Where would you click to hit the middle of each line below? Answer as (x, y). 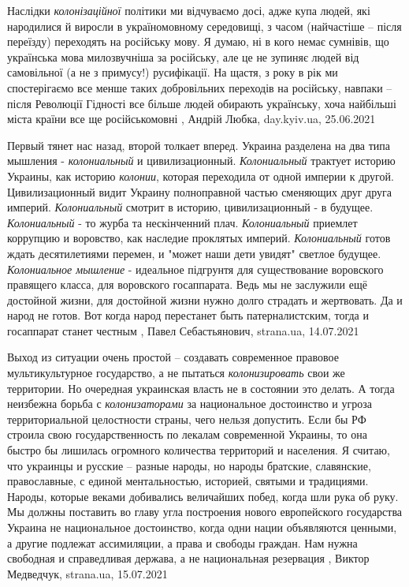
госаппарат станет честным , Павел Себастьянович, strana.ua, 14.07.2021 (183, 330)
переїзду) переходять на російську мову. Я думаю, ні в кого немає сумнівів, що (198, 41)
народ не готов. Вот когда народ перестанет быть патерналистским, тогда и (188, 315)
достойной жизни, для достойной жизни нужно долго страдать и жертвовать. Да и (205, 299)
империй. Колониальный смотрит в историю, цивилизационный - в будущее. (190, 207)
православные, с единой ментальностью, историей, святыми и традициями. (188, 481)
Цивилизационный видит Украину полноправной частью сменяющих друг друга (199, 191)
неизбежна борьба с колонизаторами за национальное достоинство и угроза (190, 404)
